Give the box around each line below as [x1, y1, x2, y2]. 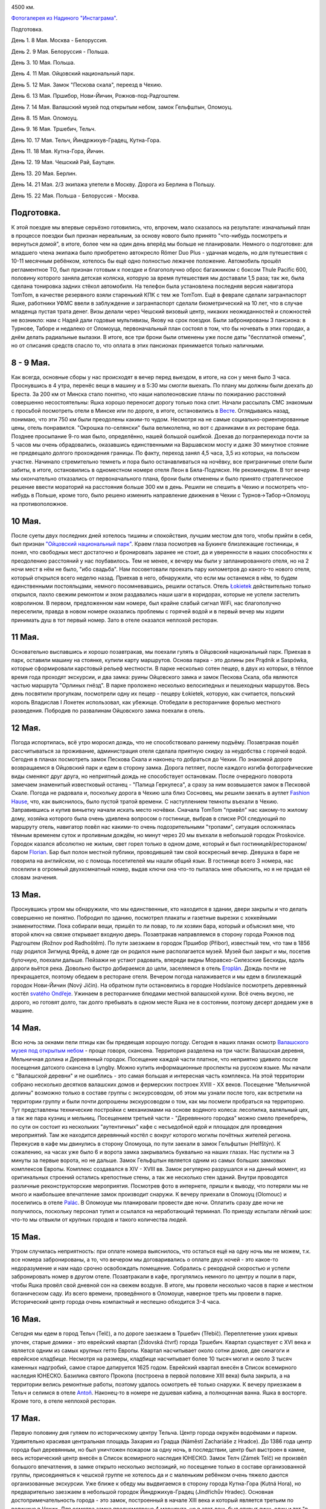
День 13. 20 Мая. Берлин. [11, 170, 77, 177]
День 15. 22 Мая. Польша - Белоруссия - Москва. [11, 192, 140, 199]
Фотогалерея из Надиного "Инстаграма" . [11, 14, 118, 22]
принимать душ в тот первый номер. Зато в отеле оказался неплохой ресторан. [11, 616, 219, 624]
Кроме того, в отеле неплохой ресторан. [11, 1397, 117, 1405]
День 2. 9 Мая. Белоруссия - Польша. [11, 48, 109, 55]
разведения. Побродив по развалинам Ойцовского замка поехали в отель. [11, 707, 205, 715]
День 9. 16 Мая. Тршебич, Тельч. [11, 126, 96, 133]
